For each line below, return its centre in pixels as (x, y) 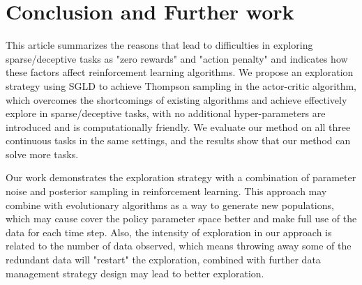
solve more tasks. (42, 154)
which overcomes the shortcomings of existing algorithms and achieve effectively (176, 99)
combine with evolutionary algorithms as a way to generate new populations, (170, 205)
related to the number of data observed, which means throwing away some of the (179, 246)
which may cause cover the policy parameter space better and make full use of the (181, 218)
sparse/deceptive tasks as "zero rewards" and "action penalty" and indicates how (177, 58)
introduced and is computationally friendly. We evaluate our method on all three (178, 126)
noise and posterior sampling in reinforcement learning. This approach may (166, 191)
